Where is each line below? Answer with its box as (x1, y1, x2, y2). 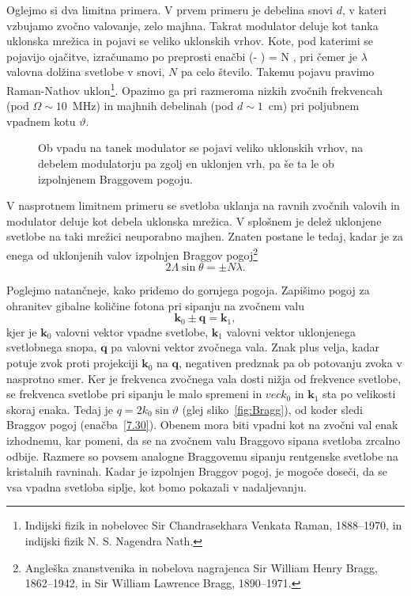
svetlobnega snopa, (6, 339, 97, 355)
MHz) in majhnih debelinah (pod (72, 97, 234, 114)
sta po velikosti (322, 385, 396, 402)
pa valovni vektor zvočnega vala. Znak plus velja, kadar (111, 339, 379, 355)
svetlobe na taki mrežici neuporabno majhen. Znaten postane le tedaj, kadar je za (6, 228, 403, 245)
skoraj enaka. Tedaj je (6, 400, 114, 417)
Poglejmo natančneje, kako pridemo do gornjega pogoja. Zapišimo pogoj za (6, 282, 370, 298)
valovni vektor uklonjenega (226, 323, 356, 340)
